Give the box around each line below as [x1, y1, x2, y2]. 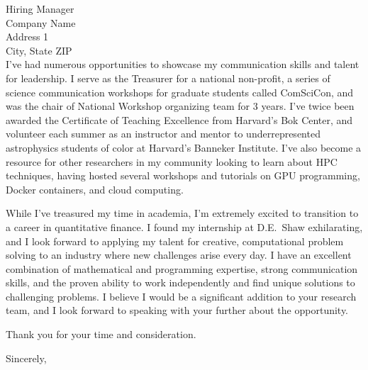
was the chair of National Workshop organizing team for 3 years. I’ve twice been [6, 99, 355, 113]
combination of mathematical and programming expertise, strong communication [6, 261, 358, 276]
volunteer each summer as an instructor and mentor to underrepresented [6, 126, 320, 141]
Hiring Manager [6, 1, 74, 16]
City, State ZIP [6, 43, 72, 57]
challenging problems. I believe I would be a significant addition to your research [6, 288, 357, 303]
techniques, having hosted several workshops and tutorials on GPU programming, [6, 168, 360, 183]
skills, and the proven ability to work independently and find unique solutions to [6, 275, 355, 290]
